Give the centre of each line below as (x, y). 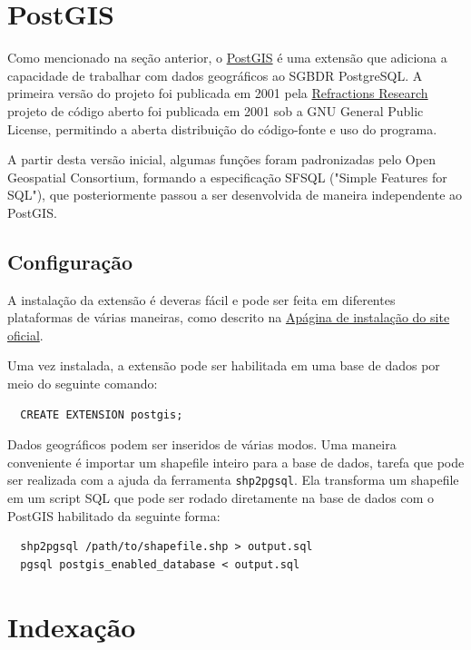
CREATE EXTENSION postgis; (102, 414)
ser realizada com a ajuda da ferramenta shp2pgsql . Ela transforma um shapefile (233, 480)
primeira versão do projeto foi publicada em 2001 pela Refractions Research (218, 93)
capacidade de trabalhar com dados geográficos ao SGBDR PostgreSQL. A (215, 75)
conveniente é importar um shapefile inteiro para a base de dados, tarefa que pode (236, 462)
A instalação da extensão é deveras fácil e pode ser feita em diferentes (201, 299)
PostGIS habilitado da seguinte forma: (114, 515)
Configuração (70, 261)
